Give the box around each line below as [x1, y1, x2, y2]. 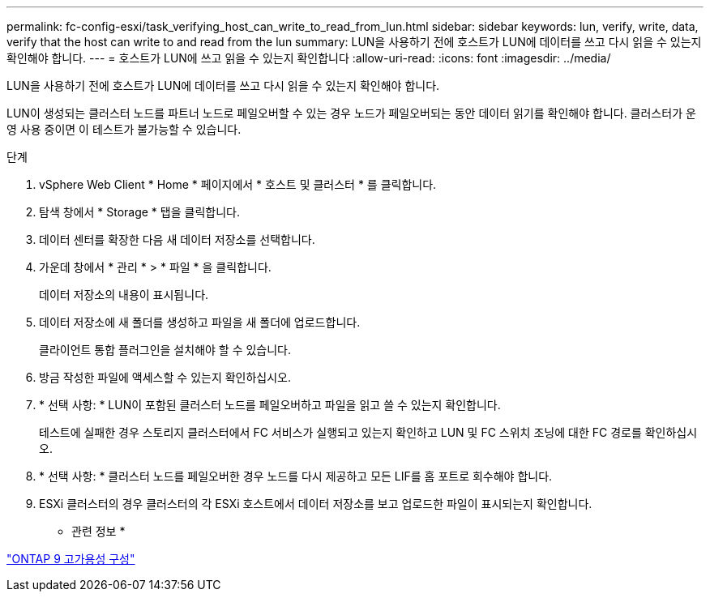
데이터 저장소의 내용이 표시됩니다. [39, 288, 209, 301]
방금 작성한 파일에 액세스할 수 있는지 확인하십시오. [39, 370, 292, 384]
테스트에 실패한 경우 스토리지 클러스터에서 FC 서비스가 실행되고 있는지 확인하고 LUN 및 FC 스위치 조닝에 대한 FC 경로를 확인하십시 [39, 425, 698, 439]
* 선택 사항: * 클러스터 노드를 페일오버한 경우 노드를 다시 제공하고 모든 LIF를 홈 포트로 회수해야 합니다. [39, 469, 553, 483]
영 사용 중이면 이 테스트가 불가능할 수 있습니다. [6, 122, 242, 136]
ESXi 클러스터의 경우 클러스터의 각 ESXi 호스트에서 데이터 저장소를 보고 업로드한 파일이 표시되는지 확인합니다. [39, 497, 592, 510]
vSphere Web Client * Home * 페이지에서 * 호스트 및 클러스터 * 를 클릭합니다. [39, 177, 437, 191]
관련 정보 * [71, 524, 126, 538]
